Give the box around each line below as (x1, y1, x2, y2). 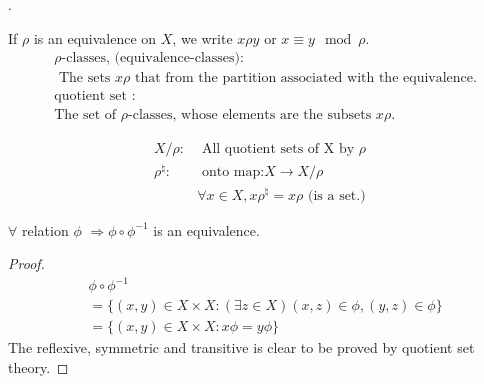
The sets (58, 71, 111, 86)
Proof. (8, 253, 45, 274)
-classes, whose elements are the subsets (128, 108, 372, 123)
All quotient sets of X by (201, 142, 355, 157)
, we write (172, 27, 233, 48)
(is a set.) (307, 188, 366, 203)
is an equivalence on (33, 27, 157, 48)
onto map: (201, 165, 265, 180)
